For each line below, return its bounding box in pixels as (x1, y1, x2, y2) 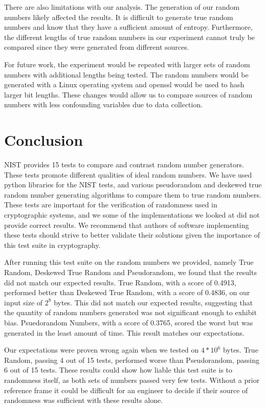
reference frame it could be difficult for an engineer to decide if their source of (4, 384, 248, 395)
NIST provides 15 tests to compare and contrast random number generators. (4, 159, 244, 170)
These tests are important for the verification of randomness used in (4, 199, 217, 210)
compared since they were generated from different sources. (4, 42, 189, 52)
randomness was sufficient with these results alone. (4, 395, 163, 405)
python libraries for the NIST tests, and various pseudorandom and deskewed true (4, 179, 262, 190)
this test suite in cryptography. (4, 239, 101, 250)
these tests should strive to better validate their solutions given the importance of (4, 229, 260, 240)
